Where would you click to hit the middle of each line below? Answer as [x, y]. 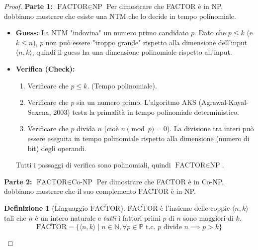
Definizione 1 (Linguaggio [46, 208]
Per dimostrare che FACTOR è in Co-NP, [160, 181]
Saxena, [39, 112]
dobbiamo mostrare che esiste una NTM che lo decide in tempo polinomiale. [120, 16]
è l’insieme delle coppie [195, 208]
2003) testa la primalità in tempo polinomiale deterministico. [146, 112]
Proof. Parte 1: [29, 6]
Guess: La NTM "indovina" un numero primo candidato [102, 33]
